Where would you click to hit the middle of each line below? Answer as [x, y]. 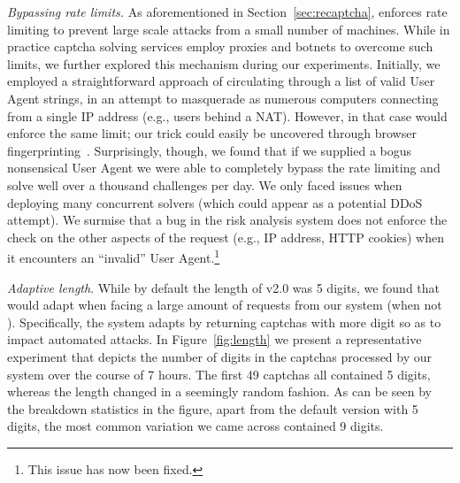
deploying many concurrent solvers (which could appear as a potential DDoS [215, 202]
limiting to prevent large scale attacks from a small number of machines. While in [229, 29]
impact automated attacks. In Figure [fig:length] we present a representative [215, 339]
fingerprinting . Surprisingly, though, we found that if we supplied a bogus [210, 150]
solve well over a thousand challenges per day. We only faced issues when [205, 184]
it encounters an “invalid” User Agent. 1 [114, 256]
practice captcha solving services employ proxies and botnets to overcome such [220, 46]
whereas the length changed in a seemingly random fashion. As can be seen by [219, 391]
